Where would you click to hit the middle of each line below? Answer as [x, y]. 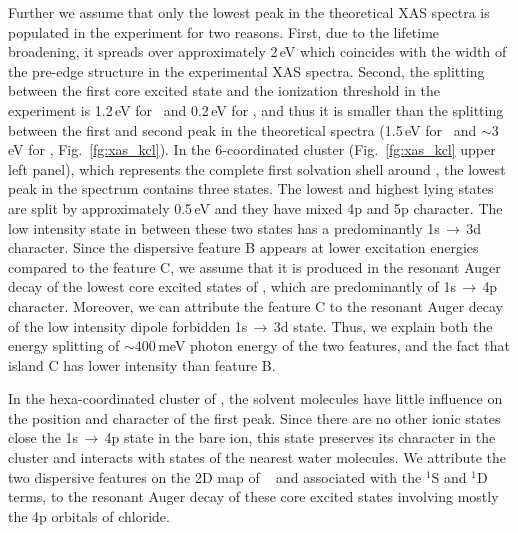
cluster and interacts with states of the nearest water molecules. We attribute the [257, 457]
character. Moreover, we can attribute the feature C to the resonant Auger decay [256, 305]
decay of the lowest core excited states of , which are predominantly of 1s [232, 286]
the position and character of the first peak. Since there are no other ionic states [254, 417]
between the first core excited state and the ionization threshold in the [224, 90]
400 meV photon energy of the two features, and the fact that [322, 345]
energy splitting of [64, 345]
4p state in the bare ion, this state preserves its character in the [300, 437]
